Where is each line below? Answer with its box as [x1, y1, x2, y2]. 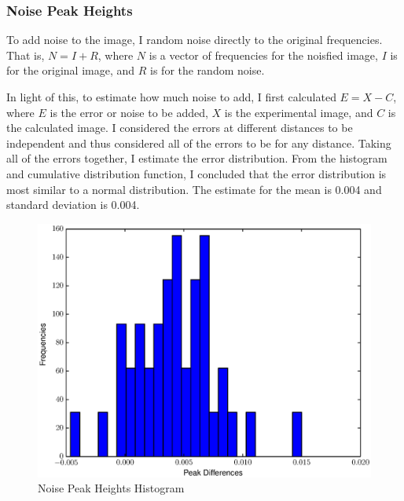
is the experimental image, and [224, 104, 373, 120]
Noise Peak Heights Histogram [38, 480, 185, 496]
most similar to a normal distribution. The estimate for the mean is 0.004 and [6, 181, 382, 197]
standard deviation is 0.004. [6, 196, 140, 213]
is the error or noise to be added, [50, 104, 208, 120]
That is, [6, 46, 45, 63]
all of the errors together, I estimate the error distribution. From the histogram [6, 150, 387, 166]
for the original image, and [6, 62, 135, 79]
